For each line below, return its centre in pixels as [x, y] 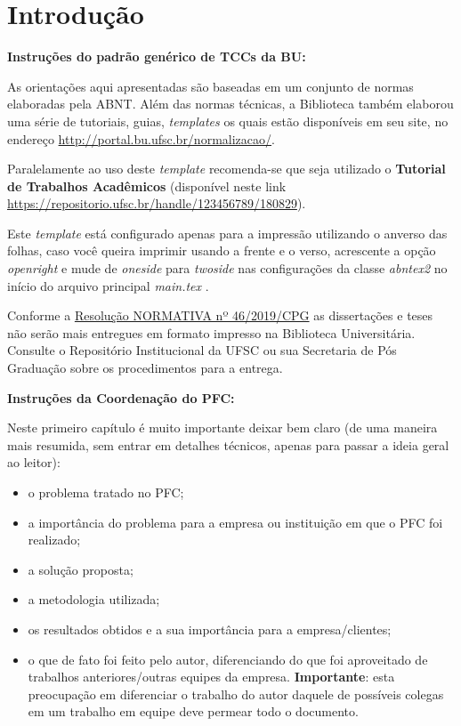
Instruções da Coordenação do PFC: [121, 397]
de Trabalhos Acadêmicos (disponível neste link [147, 186]
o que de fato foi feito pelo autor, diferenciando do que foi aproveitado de [228, 659]
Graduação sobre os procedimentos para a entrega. [145, 368]
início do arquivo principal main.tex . [108, 285]
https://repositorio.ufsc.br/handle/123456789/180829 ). [157, 203]
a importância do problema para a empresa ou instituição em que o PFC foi [235, 522]
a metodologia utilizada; [94, 599]
